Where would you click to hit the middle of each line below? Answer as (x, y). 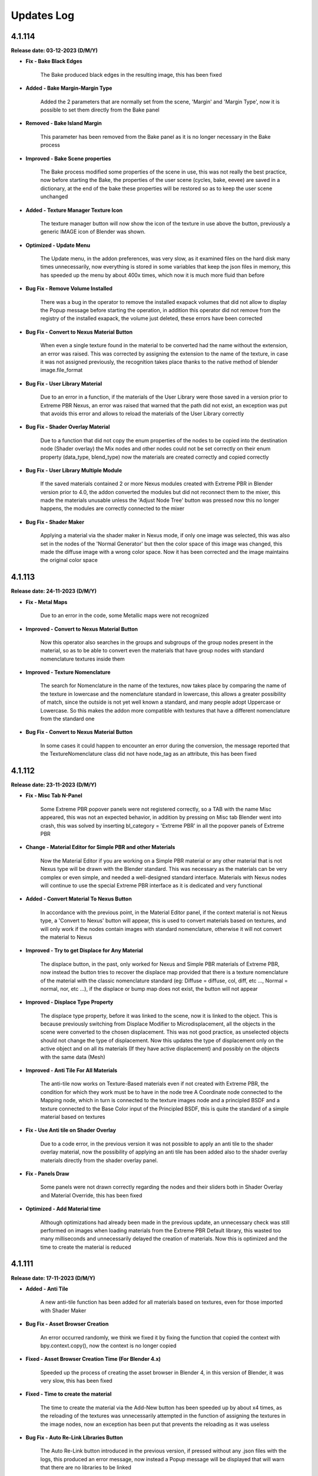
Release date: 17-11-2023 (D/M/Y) (53, 1278)
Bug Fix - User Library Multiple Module (74, 470)
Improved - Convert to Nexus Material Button (82, 629)
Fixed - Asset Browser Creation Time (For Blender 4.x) (93, 1359)
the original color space (69, 560)
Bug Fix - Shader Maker (55, 522)
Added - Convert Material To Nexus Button (79, 899)
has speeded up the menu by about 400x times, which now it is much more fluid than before (153, 275)
